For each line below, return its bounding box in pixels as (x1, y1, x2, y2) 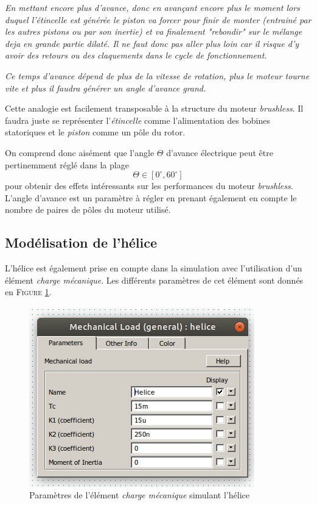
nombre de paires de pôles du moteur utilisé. (5, 203, 171, 216)
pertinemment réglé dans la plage (5, 158, 129, 171)
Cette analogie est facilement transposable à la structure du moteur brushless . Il (5, 102, 304, 115)
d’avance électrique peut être (166, 146, 273, 159)
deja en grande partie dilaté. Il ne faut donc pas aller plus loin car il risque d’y (5, 37, 299, 49)
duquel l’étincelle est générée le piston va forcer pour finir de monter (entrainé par (5, 13, 312, 26)
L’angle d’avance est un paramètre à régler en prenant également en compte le (5, 191, 297, 204)
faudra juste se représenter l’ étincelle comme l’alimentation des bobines (5, 113, 271, 126)
